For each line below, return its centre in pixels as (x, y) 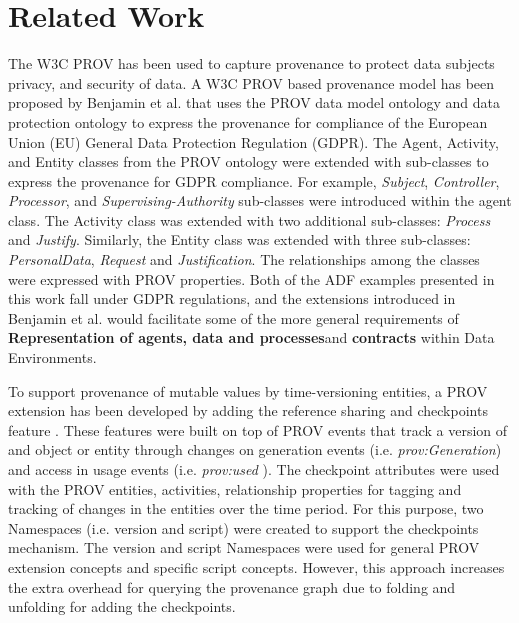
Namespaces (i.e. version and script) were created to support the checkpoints (243, 527)
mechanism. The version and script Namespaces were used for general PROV (244, 547)
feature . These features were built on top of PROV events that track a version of (258, 429)
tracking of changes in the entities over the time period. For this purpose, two (246, 508)
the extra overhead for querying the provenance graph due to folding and (232, 586)
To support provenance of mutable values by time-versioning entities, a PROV (248, 390)
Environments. (52, 357)
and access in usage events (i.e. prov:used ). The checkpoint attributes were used (254, 469)
